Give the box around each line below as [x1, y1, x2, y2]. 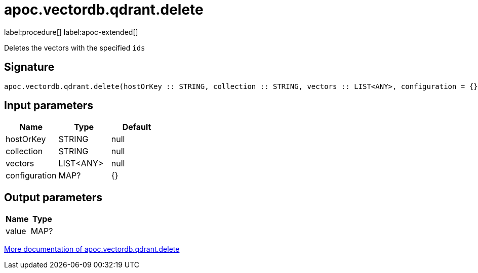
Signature [4, 61, 55, 74]
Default [122, 122, 151, 132]
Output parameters [4, 191, 102, 204]
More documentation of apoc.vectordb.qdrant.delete [4, 245, 180, 254]
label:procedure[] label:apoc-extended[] [4, 27, 138, 36]
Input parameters [4, 99, 94, 112]
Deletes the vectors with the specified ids [4, 43, 145, 52]
